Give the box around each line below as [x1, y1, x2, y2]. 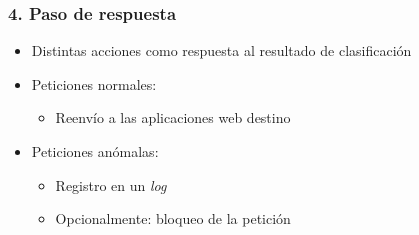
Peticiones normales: [31, 73, 157, 94]
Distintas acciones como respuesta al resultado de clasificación [31, 40, 412, 61]
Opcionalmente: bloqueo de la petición [55, 208, 291, 229]
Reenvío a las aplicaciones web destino [55, 107, 291, 128]
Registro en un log [55, 174, 167, 195]
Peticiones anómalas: [31, 141, 159, 161]
